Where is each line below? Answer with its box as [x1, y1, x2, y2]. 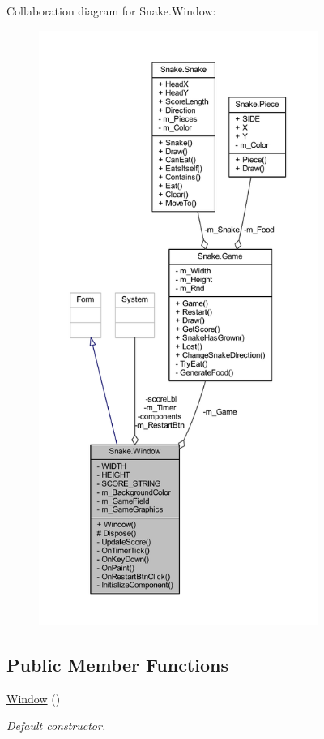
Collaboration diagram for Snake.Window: [6, 2, 216, 19]
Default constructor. [6, 717, 106, 734]
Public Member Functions [6, 651, 228, 677]
